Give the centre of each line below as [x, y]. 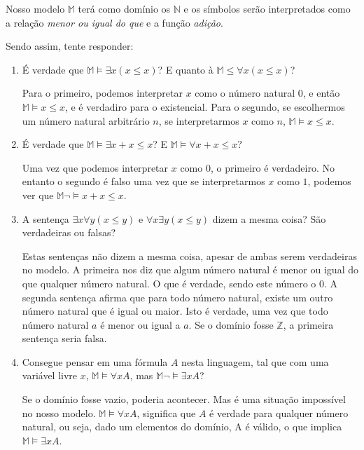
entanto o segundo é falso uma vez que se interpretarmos [143, 181]
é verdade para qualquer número [279, 412]
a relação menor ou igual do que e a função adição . [114, 22]
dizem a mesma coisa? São [269, 218]
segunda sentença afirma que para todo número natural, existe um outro [177, 297]
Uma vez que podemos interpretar [95, 167]
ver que [38, 195]
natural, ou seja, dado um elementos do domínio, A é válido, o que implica [182, 427]
